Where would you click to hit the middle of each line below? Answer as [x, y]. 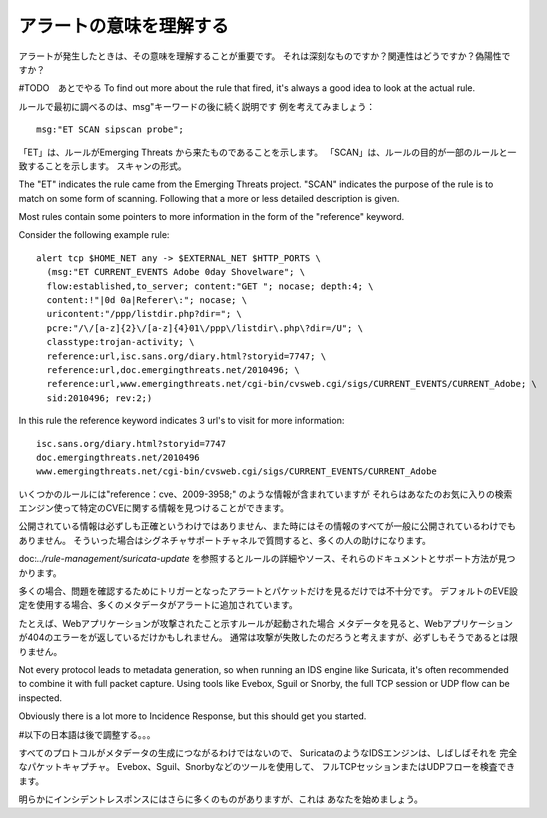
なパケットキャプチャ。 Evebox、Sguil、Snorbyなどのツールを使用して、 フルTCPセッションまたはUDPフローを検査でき [266, 767]
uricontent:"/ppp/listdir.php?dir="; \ [144, 314]
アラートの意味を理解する [124, 26]
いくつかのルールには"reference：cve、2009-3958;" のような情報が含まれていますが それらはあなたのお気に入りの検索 [265, 494]
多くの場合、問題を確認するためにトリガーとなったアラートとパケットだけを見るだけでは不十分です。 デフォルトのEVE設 [268, 591]
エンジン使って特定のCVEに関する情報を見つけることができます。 [154, 508]
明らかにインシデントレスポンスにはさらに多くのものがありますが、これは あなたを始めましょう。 [221, 799]
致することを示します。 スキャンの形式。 [102, 166]
